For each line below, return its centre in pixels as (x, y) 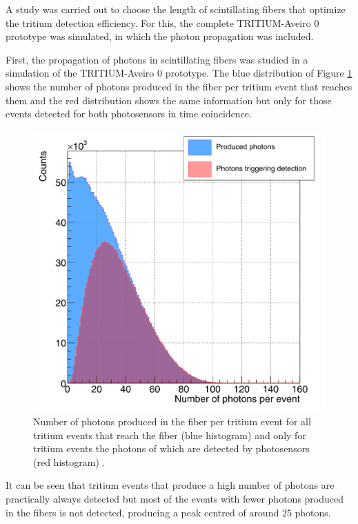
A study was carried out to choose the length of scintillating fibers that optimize (176, 9)
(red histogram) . (69, 462)
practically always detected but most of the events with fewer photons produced (175, 498)
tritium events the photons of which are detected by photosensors (171, 448)
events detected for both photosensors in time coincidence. (129, 114)
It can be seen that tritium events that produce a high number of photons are (170, 485)
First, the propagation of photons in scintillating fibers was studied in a (157, 59)
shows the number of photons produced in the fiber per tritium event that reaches (179, 86)
